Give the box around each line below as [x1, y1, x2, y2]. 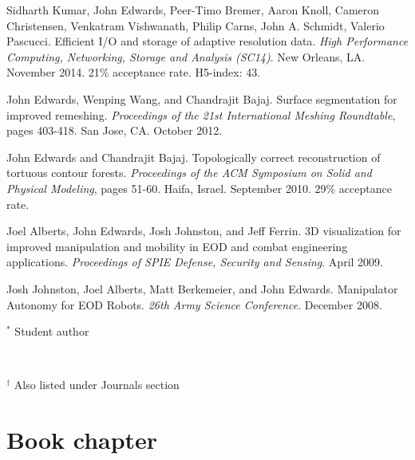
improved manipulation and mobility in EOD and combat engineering [6, 238, 348, 254]
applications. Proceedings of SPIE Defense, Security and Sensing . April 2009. [6, 254, 383, 270]
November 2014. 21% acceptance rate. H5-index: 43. [6, 64, 261, 81]
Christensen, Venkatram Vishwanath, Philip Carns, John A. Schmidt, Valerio [6, 17, 385, 33]
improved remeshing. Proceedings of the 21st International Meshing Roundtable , [6, 106, 396, 123]
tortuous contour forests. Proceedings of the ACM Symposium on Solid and [6, 164, 372, 181]
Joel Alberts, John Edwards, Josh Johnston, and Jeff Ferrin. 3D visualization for [6, 222, 401, 239]
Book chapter [6, 423, 158, 456]
